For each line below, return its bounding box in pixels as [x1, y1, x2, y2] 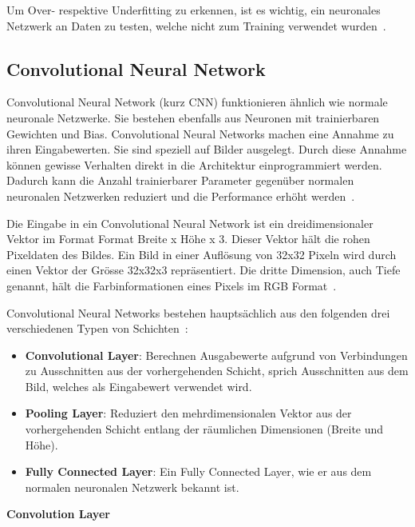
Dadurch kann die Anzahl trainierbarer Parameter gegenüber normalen [6, 172, 354, 189]
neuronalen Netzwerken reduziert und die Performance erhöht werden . [6, 187, 355, 204]
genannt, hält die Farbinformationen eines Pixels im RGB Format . [6, 277, 337, 293]
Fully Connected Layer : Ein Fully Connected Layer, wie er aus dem [25, 463, 372, 480]
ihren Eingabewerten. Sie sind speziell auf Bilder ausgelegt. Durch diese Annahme [6, 141, 407, 158]
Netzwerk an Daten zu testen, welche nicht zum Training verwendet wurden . [6, 17, 386, 34]
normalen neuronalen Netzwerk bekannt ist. [25, 478, 239, 495]
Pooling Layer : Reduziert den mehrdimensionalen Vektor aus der [25, 405, 352, 421]
